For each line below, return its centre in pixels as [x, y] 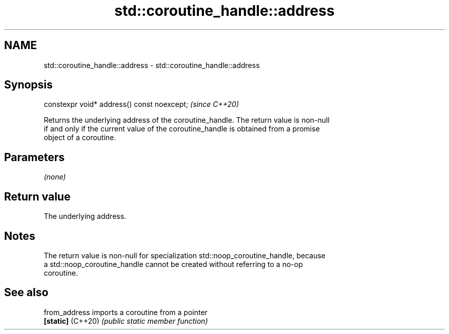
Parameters [34, 157]
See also [26, 293]
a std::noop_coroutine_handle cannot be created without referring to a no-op [173, 264]
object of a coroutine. [80, 138]
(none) [55, 177]
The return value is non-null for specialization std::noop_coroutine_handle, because [185, 255]
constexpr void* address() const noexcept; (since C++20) [141, 104]
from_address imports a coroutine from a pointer [126, 312]
